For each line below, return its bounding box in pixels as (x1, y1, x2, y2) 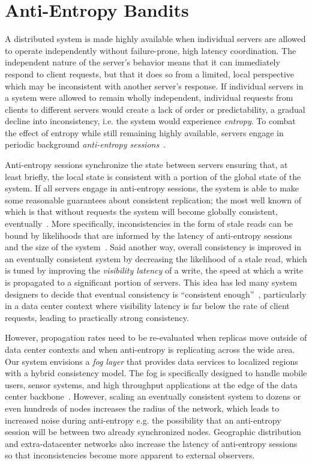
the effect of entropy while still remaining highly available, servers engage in (5, 126, 284, 139)
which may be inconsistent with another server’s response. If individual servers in (5, 79, 304, 92)
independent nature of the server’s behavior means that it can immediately (5, 56, 280, 68)
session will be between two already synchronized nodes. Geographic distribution (5, 425, 301, 438)
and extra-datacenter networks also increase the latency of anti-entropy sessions (5, 437, 298, 449)
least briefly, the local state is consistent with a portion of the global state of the (5, 170, 301, 182)
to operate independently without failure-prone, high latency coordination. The (5, 44, 296, 56)
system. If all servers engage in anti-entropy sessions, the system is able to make (5, 182, 299, 194)
